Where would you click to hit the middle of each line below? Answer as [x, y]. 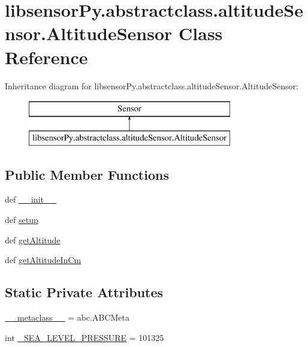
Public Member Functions [87, 174]
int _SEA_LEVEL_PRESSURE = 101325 [84, 337]
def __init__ [31, 199]
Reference [46, 57]
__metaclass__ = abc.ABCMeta [67, 317]
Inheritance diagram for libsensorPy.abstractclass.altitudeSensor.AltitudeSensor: [152, 85]
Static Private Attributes [84, 292]
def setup [22, 220]
